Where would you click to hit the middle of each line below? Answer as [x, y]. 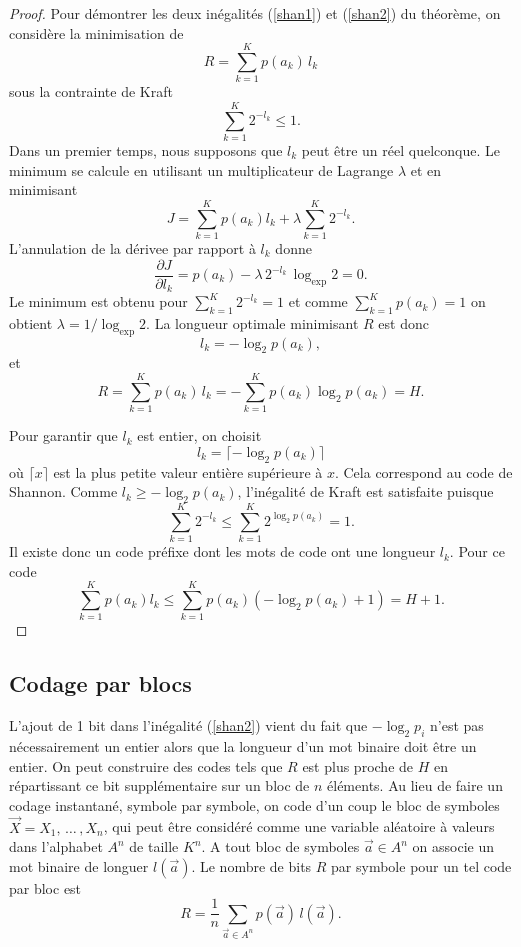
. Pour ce [477, 551]
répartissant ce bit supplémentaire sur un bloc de [159, 785]
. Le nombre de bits [251, 865]
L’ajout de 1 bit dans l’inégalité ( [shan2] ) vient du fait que [188, 725]
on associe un [453, 846]
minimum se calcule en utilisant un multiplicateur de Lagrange [201, 169]
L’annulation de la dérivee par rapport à [132, 247]
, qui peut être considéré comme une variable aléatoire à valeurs [299, 826]
